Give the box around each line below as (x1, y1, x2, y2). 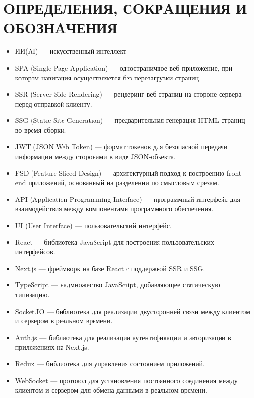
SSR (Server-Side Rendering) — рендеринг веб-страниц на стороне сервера (15, 89, 242, 99)
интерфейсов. (15, 246, 55, 257)
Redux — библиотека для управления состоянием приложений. (15, 358, 205, 368)
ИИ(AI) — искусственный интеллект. (15, 46, 128, 56)
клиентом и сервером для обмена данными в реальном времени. (15, 385, 207, 395)
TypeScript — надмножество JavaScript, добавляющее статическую (15, 279, 220, 290)
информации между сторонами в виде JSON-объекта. (15, 151, 176, 161)
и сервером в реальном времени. (15, 316, 113, 326)
